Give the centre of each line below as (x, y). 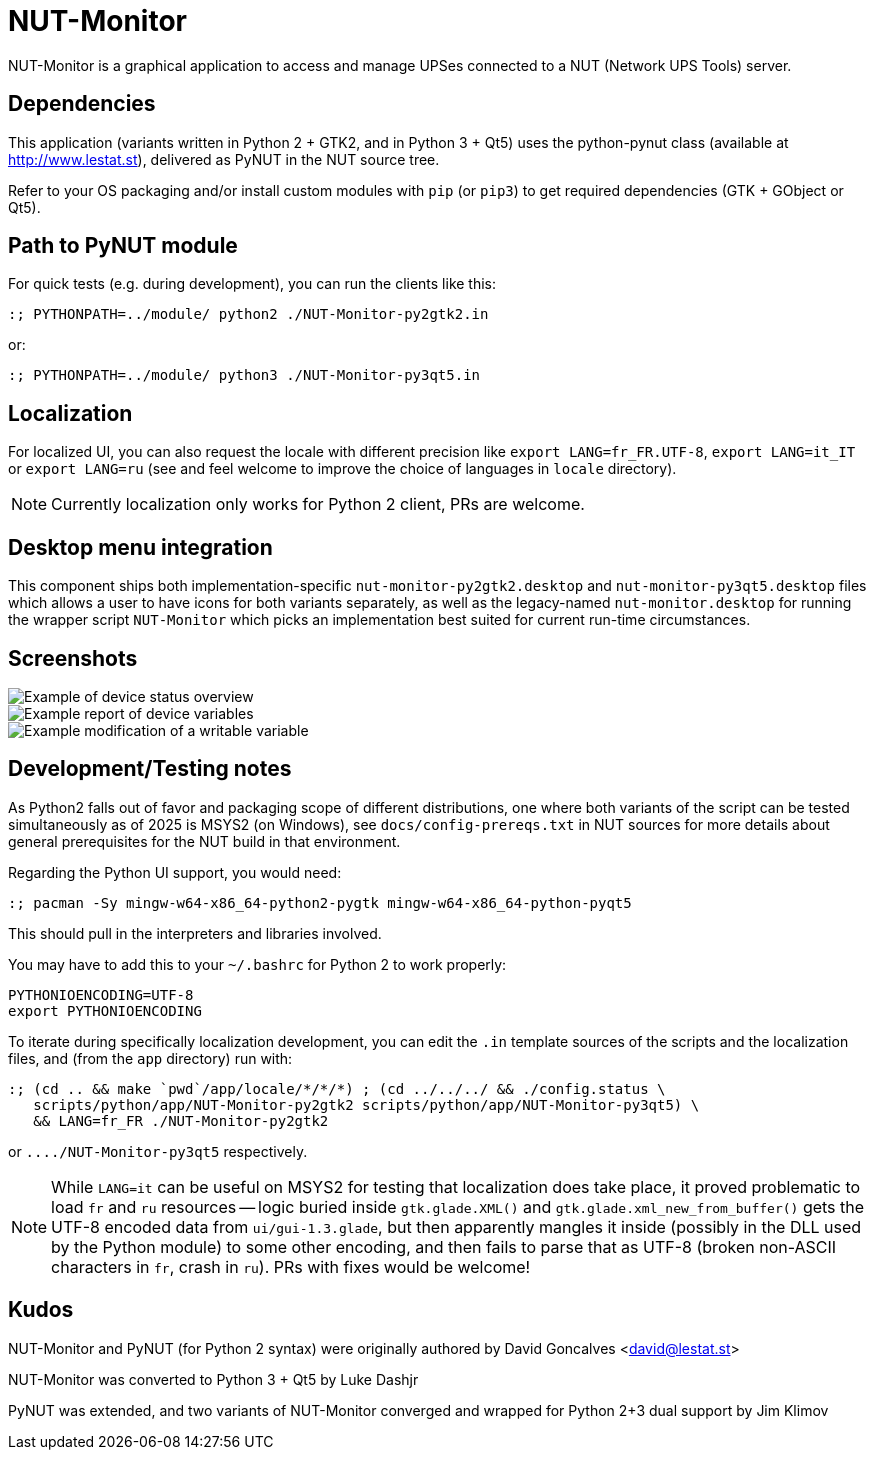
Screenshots (73, 658)
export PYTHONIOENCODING (105, 1010)
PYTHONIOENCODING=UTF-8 (101, 994)
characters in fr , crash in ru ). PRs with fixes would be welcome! (291, 1266)
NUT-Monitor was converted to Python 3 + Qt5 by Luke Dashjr (213, 1379)
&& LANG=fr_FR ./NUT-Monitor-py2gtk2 (181, 1120)
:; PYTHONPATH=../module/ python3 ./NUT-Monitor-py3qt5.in (244, 375)
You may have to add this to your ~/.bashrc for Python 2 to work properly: (257, 964)
